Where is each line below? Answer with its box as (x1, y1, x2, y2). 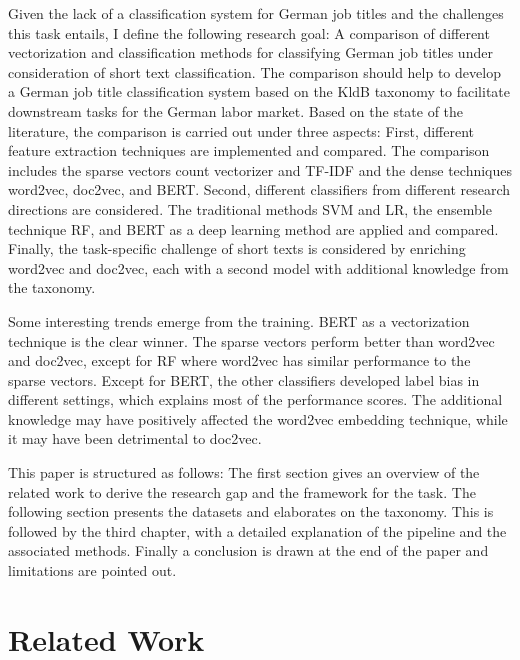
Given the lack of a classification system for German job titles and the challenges (8, 3, 504, 23)
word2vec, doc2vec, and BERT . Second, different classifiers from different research (8, 179, 511, 200)
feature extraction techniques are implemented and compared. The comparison (8, 140, 490, 161)
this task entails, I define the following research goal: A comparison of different (8, 22, 490, 43)
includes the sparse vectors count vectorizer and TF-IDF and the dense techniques (8, 159, 513, 180)
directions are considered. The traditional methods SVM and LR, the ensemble (8, 198, 492, 219)
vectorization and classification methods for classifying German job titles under (8, 42, 493, 63)
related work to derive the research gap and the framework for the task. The (8, 481, 476, 502)
